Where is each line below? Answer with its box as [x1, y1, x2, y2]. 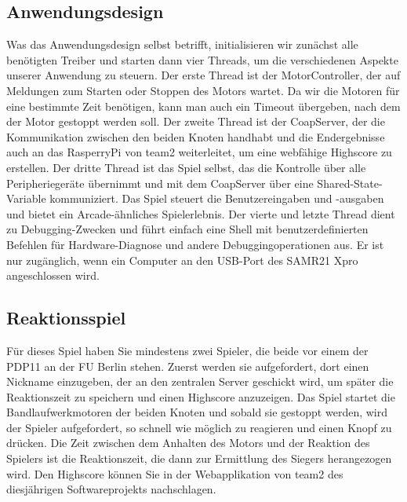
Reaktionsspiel [6, 306, 126, 330]
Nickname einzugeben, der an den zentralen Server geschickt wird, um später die [6, 373, 394, 390]
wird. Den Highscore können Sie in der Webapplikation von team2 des [6, 465, 343, 482]
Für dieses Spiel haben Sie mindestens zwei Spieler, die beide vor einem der [6, 342, 369, 358]
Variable [6, 190, 46, 207]
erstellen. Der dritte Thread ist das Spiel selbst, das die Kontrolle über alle [6, 159, 366, 175]
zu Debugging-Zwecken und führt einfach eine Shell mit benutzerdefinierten [6, 221, 369, 237]
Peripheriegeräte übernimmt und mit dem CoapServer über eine [6, 174, 314, 191]
